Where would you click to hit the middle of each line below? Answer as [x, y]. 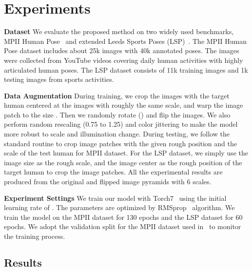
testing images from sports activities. [59, 79]
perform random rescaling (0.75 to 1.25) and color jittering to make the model [121, 124]
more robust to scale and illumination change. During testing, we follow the [117, 134]
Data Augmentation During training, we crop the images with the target [117, 95]
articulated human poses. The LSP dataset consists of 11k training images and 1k [126, 69]
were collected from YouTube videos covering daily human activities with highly [124, 60]
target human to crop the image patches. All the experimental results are [113, 172]
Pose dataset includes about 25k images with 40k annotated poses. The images [122, 50]
